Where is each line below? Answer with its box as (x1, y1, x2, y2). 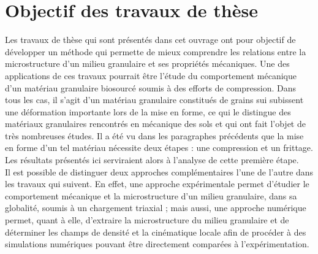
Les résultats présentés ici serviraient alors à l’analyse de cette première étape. (5, 153, 299, 166)
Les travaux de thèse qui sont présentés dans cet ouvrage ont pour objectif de (5, 33, 296, 46)
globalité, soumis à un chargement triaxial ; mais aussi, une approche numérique (5, 201, 306, 214)
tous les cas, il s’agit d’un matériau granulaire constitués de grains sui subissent (5, 93, 304, 106)
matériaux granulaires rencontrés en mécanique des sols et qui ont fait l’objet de (5, 117, 306, 130)
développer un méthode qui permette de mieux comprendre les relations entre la (5, 45, 306, 58)
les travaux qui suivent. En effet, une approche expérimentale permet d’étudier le (5, 177, 309, 190)
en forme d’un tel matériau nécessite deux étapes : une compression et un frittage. (5, 141, 313, 154)
